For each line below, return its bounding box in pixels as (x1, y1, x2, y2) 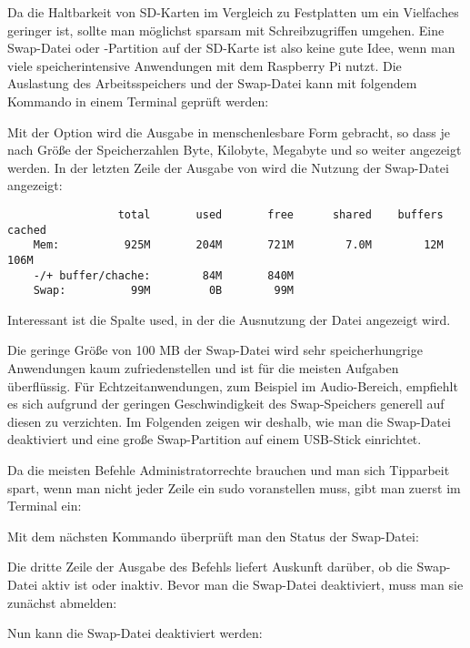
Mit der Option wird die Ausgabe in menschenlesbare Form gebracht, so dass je (7, 122, 450, 141)
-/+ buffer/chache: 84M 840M (33, 268, 294, 282)
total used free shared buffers (117, 208, 444, 221)
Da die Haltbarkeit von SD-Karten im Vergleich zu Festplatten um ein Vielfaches (7, 3, 459, 21)
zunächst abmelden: (7, 592, 117, 612)
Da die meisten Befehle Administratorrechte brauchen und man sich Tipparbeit (7, 461, 450, 480)
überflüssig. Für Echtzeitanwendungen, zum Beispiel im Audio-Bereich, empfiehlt (7, 376, 458, 395)
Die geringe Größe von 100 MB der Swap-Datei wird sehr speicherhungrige (7, 340, 423, 359)
